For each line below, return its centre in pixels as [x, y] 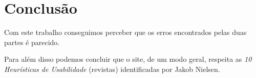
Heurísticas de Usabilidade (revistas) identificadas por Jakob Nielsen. [112, 69]
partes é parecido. [32, 42]
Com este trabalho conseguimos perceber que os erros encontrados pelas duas [125, 32]
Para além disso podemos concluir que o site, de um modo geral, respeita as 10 [128, 59]
